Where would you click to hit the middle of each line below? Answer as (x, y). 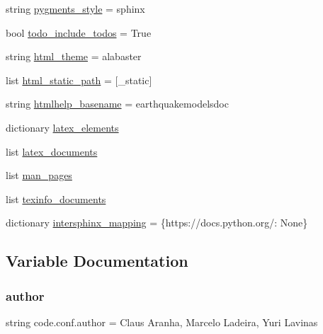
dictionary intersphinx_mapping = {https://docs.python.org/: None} (157, 223)
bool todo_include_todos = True (79, 32)
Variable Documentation (97, 261)
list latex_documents (52, 151)
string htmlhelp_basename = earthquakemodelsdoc (117, 104)
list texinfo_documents (56, 198)
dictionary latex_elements (62, 127)
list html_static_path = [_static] (79, 80)
